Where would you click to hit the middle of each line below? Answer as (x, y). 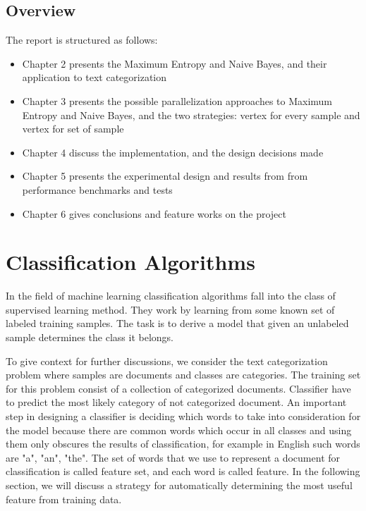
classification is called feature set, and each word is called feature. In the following (183, 471)
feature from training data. (64, 499)
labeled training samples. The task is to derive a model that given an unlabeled (177, 323)
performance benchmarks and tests (97, 189)
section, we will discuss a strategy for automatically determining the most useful (179, 485)
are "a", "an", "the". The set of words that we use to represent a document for (173, 457)
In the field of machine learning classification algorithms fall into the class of (171, 296)
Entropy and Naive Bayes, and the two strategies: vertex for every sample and (191, 115)
